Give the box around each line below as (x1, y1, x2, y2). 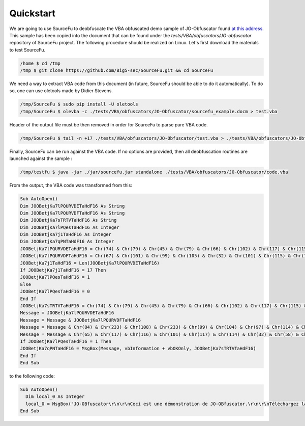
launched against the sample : (9, 155, 73, 162)
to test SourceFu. (9, 46, 46, 53)
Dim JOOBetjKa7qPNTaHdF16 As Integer (20, 238, 114, 245)
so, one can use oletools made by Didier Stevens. (9, 88, 113, 94)
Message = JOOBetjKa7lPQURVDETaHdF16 (20, 310, 114, 316)
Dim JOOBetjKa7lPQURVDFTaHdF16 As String (20, 210, 125, 216)
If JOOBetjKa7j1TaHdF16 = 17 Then (20, 268, 106, 273)
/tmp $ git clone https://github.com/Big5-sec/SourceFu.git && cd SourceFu (20, 68, 213, 73)
